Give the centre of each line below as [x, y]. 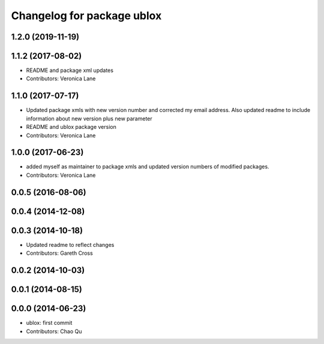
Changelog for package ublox [86, 16]
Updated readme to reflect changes [70, 245]
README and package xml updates [70, 70]
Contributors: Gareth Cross [59, 253]
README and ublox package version [71, 127]
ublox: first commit [49, 323]
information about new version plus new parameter [89, 118]
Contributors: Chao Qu [54, 331]
